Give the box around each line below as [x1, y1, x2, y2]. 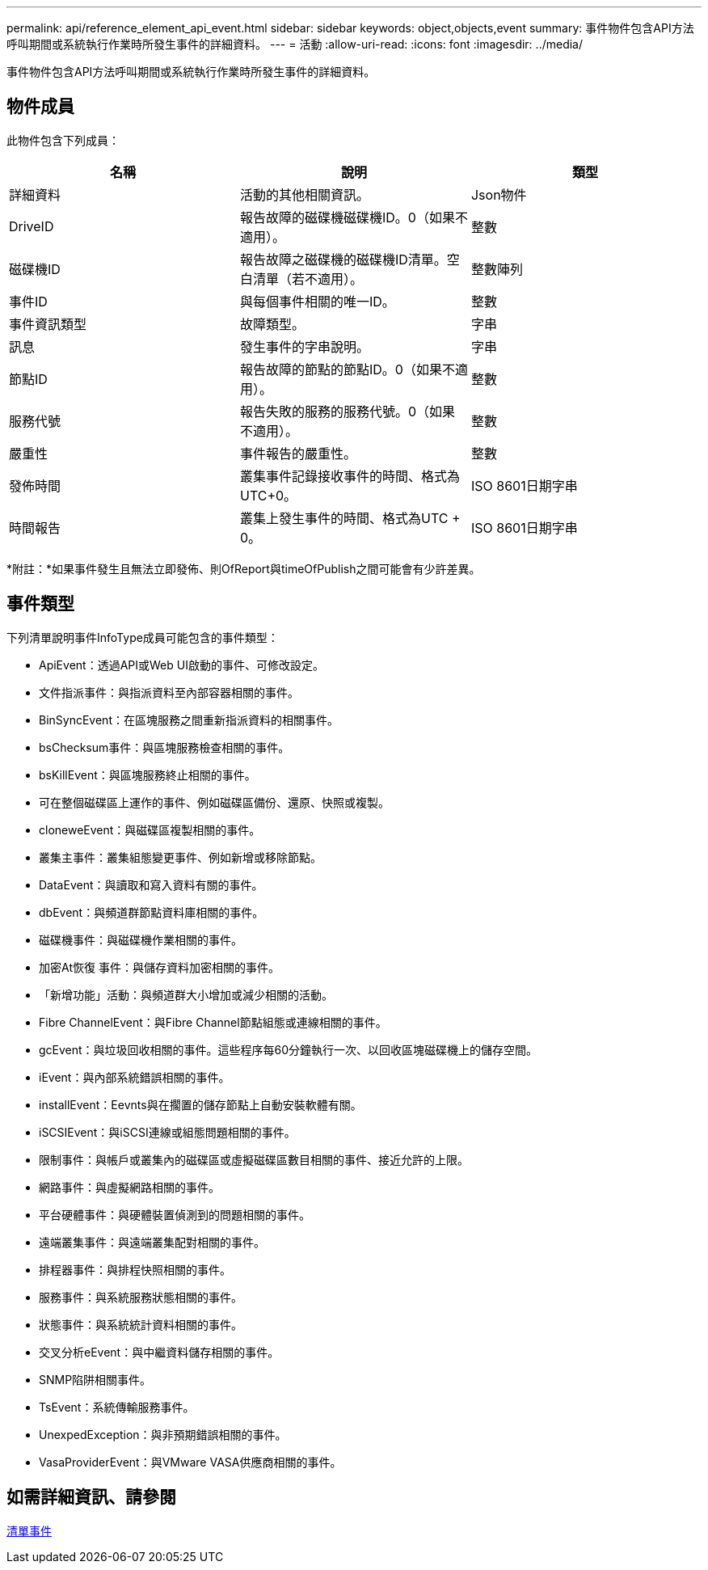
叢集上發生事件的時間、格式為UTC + [239, 509, 461, 526]
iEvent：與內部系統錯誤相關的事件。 [39, 1070, 230, 1084]
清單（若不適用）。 [252, 270, 363, 287]
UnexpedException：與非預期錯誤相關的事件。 [39, 1427, 287, 1441]
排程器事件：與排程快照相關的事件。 [39, 1262, 231, 1277]
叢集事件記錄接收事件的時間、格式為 [239, 467, 460, 484]
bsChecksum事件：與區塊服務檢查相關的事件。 [39, 740, 290, 754]
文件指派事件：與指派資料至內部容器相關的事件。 [39, 685, 299, 699]
